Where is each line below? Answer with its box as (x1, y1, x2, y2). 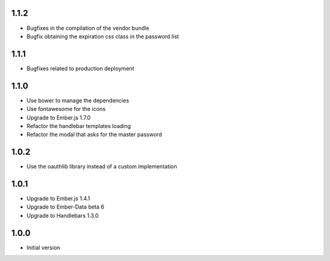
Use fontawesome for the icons (26, 105, 106, 113)
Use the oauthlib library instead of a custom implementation (26, 163, 177, 170)
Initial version (26, 244, 61, 251)
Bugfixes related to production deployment (26, 65, 134, 72)
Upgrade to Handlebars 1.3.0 (26, 212, 99, 219)
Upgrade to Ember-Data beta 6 (26, 203, 105, 210)
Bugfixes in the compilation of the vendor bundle (26, 24, 150, 32)
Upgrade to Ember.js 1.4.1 (26, 195, 90, 202)
